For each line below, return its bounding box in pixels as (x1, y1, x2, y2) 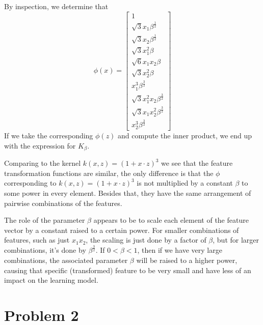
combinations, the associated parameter (4, 255, 128, 265)
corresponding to (4, 178, 57, 188)
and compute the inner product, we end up (118, 130, 252, 141)
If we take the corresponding (4, 130, 93, 141)
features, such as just (4, 234, 70, 245)
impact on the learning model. (4, 275, 98, 285)
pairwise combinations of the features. (4, 197, 122, 208)
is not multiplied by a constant (137, 178, 233, 188)
